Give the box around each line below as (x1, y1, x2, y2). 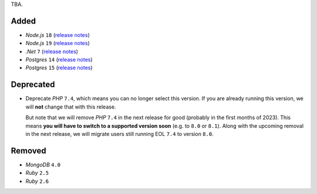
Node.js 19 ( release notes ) (25, 40, 90, 47)
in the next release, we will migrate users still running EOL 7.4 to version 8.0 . (25, 130, 214, 137)
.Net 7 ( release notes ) (25, 47, 79, 55)
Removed (11, 145, 46, 155)
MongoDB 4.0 (25, 161, 61, 168)
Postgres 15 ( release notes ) (25, 64, 93, 72)
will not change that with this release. (25, 103, 116, 110)
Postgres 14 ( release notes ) (25, 56, 93, 63)
